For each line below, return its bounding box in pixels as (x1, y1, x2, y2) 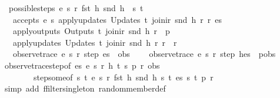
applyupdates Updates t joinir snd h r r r (12, 36, 177, 48)
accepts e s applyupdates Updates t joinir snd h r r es (12, 13, 222, 25)
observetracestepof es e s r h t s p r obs (4, 59, 160, 71)
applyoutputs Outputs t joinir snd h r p (12, 25, 170, 37)
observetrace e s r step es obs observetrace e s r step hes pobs (12, 48, 276, 60)
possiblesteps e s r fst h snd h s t (8, 2, 144, 13)
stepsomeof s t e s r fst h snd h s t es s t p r (33, 70, 214, 83)
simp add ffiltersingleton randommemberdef (4, 82, 166, 94)
